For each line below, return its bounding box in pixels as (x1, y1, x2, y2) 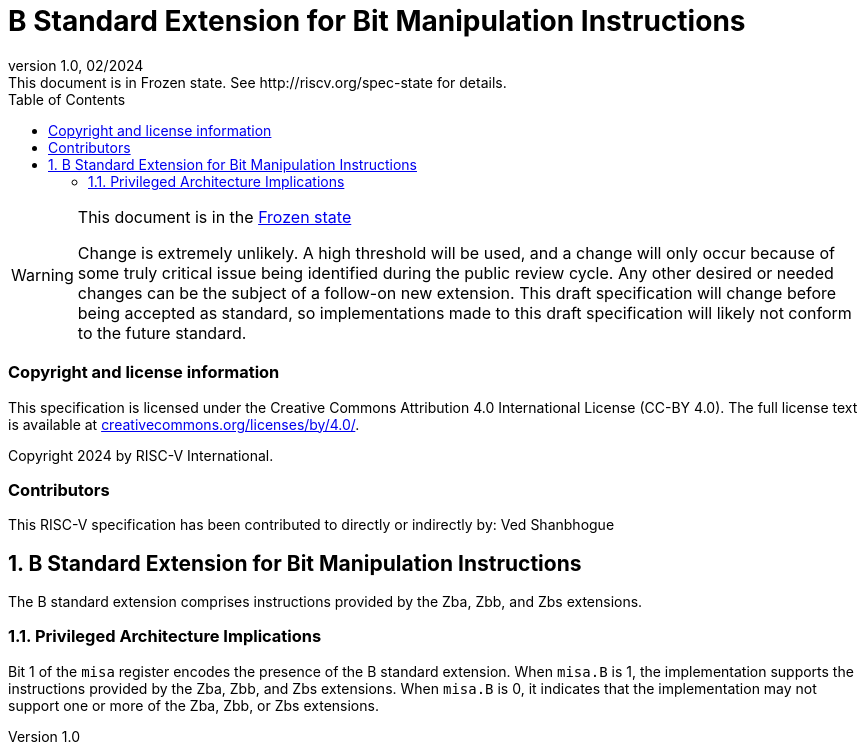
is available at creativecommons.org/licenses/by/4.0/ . (8, 415, 360, 433)
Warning (11, 264, 74, 285)
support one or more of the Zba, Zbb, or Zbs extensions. (8, 696, 379, 714)
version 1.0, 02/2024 (8, 56, 144, 74)
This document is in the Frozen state (77, 206, 352, 227)
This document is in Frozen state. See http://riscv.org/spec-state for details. (8, 73, 507, 91)
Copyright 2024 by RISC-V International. (8, 446, 274, 464)
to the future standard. (77, 322, 247, 343)
